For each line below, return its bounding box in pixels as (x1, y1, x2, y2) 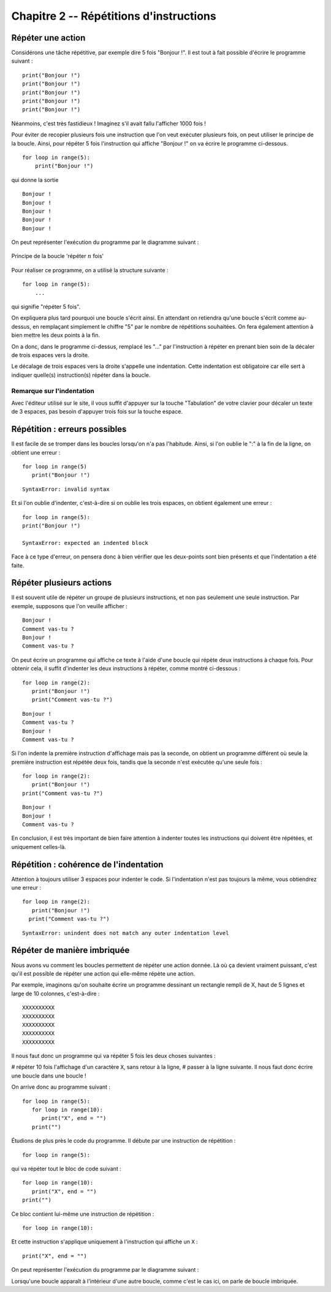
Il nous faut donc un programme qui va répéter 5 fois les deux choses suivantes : (11, 1052, 216, 1060)
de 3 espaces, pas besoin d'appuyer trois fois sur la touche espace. (11, 408, 183, 415)
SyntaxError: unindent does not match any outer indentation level (22, 930, 229, 936)
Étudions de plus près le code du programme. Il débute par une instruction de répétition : (11, 1137, 236, 1145)
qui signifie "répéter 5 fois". (11, 303, 81, 310)
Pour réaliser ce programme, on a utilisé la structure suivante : (11, 266, 169, 273)
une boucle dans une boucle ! (11, 1072, 86, 1079)
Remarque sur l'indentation (11, 386, 95, 395)
